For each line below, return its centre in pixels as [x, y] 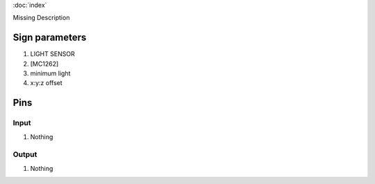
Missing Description [41, 18]
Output [25, 154]
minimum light [50, 73]
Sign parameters [50, 38]
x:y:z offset [46, 83]
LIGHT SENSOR [53, 54]
